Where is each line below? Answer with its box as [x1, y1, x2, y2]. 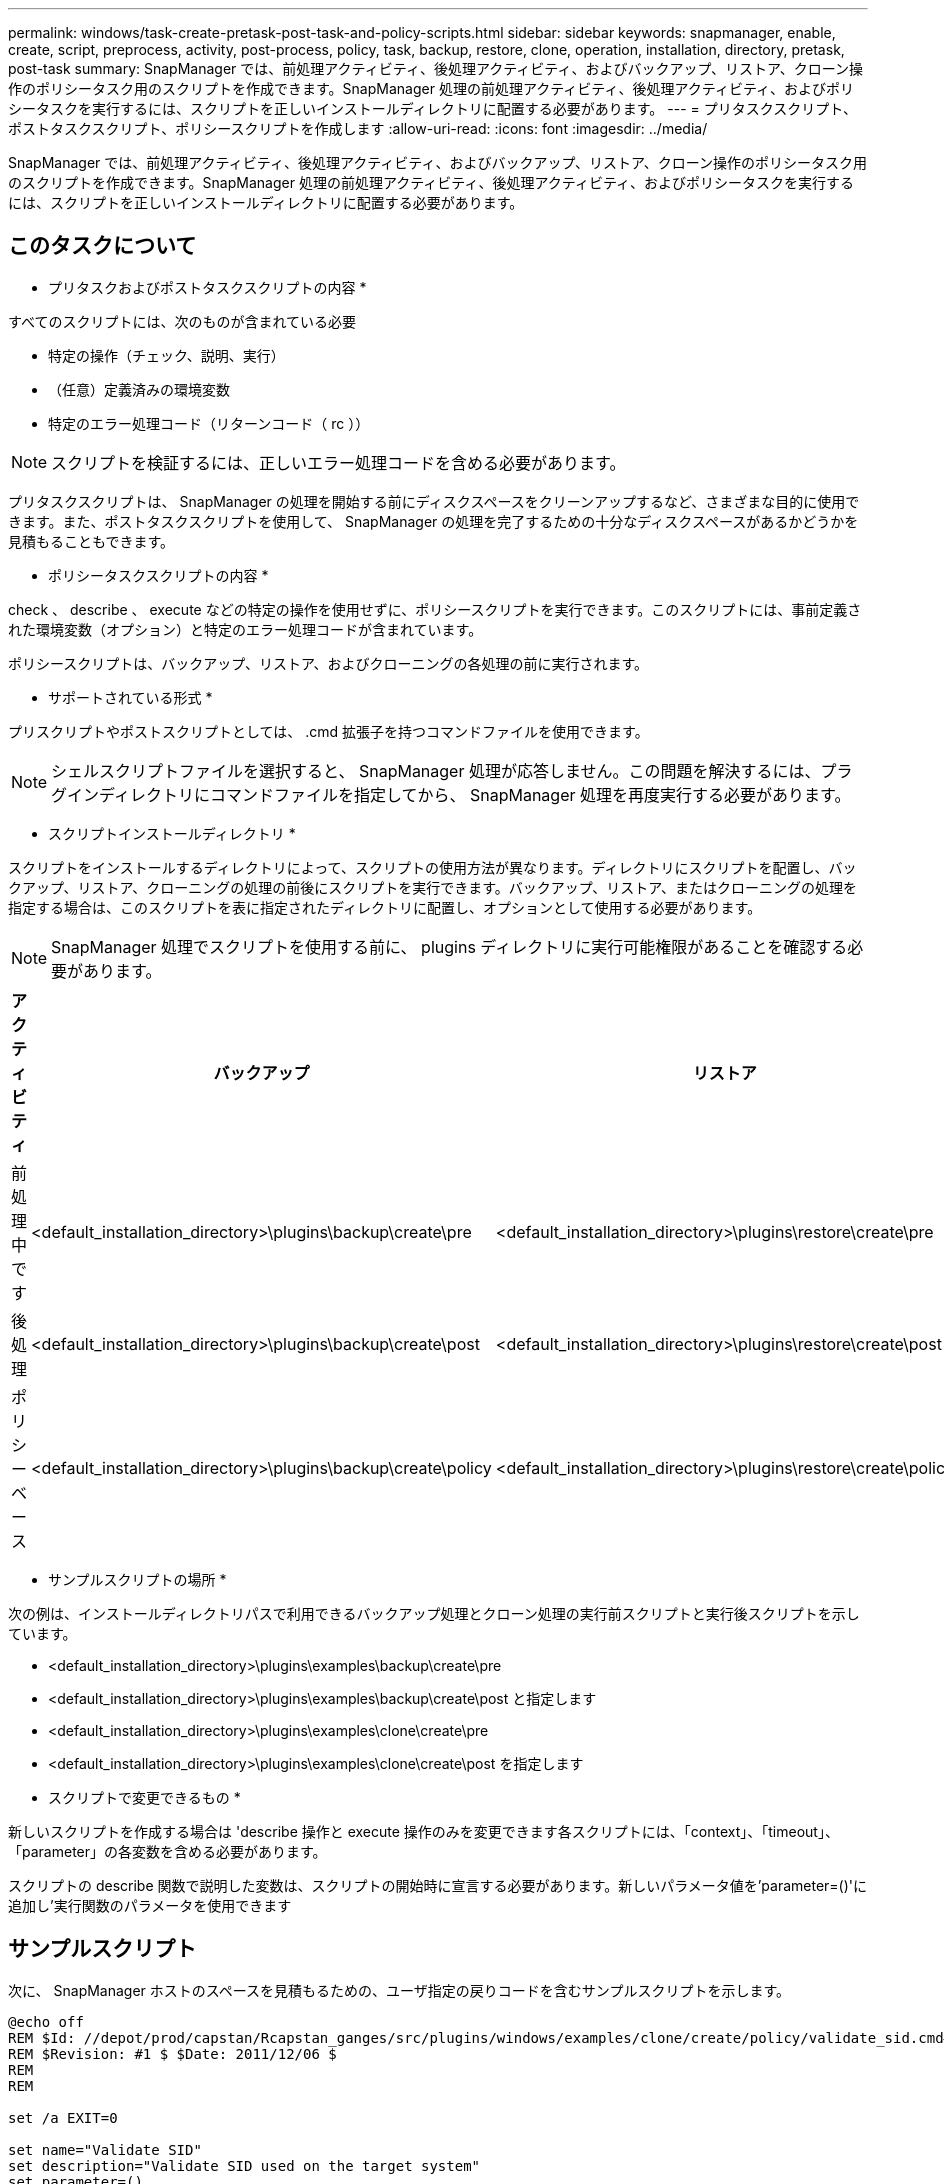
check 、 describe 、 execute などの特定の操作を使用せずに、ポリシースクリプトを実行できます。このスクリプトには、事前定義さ [8, 600, 862, 618]
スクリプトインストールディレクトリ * [48, 824, 296, 842]
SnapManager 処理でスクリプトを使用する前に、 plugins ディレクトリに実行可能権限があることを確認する [51, 936, 848, 957]
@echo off [8, 2013, 84, 2030]
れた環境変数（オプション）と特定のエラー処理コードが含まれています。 [8, 620, 483, 638]
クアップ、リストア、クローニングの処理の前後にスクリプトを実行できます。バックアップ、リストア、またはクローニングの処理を [8, 878, 857, 896]
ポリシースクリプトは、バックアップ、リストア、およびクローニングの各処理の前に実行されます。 [8, 654, 649, 672]
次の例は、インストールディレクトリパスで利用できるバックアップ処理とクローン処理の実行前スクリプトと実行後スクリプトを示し [8, 1604, 860, 1622]
